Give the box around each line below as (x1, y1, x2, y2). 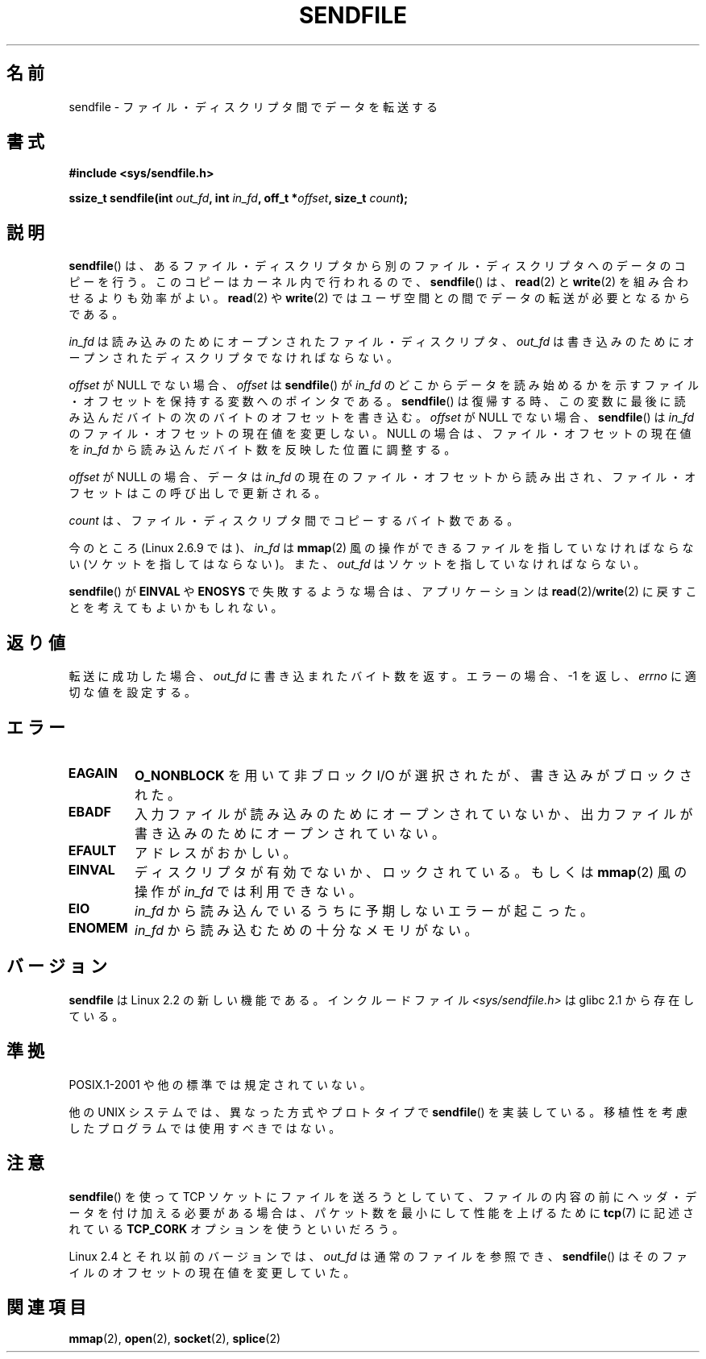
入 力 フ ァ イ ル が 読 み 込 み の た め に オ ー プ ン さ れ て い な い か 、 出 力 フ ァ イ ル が (135, 805, 693, 822)
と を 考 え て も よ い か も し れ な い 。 (69, 601, 283, 615)
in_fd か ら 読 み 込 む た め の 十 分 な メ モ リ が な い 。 (135, 921, 478, 938)
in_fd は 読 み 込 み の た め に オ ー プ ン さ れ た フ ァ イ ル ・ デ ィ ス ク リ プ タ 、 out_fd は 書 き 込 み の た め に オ (69, 335, 695, 349)
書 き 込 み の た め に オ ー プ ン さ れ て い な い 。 (135, 825, 446, 842)
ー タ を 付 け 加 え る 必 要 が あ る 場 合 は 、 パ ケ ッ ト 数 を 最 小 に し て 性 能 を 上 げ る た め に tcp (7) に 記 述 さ (69, 1205, 695, 1220)
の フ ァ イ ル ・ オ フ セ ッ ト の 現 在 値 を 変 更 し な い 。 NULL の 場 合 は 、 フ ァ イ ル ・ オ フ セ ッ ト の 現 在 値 (69, 426, 691, 441)
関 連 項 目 (6, 1296, 86, 1317)
